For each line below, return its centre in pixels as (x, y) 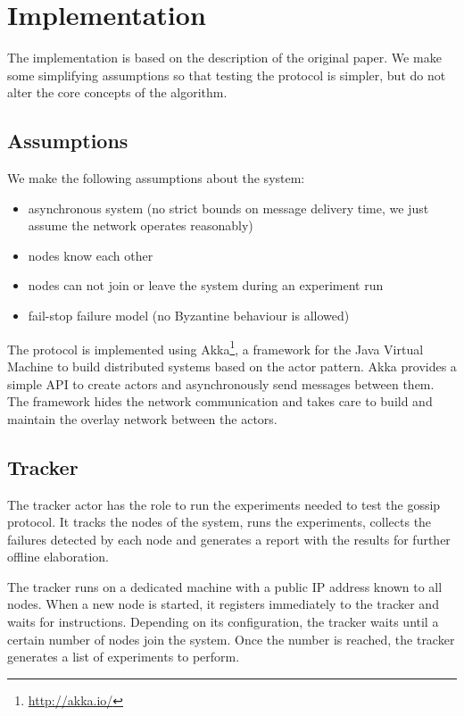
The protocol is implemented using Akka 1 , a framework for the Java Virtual (215, 347)
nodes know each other (91, 255)
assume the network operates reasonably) (141, 225)
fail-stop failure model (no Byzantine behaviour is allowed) (189, 316)
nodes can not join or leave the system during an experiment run (206, 285)
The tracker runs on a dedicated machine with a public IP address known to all (225, 586)
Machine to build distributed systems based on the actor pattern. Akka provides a (232, 366)
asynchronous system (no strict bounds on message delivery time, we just (228, 208)
